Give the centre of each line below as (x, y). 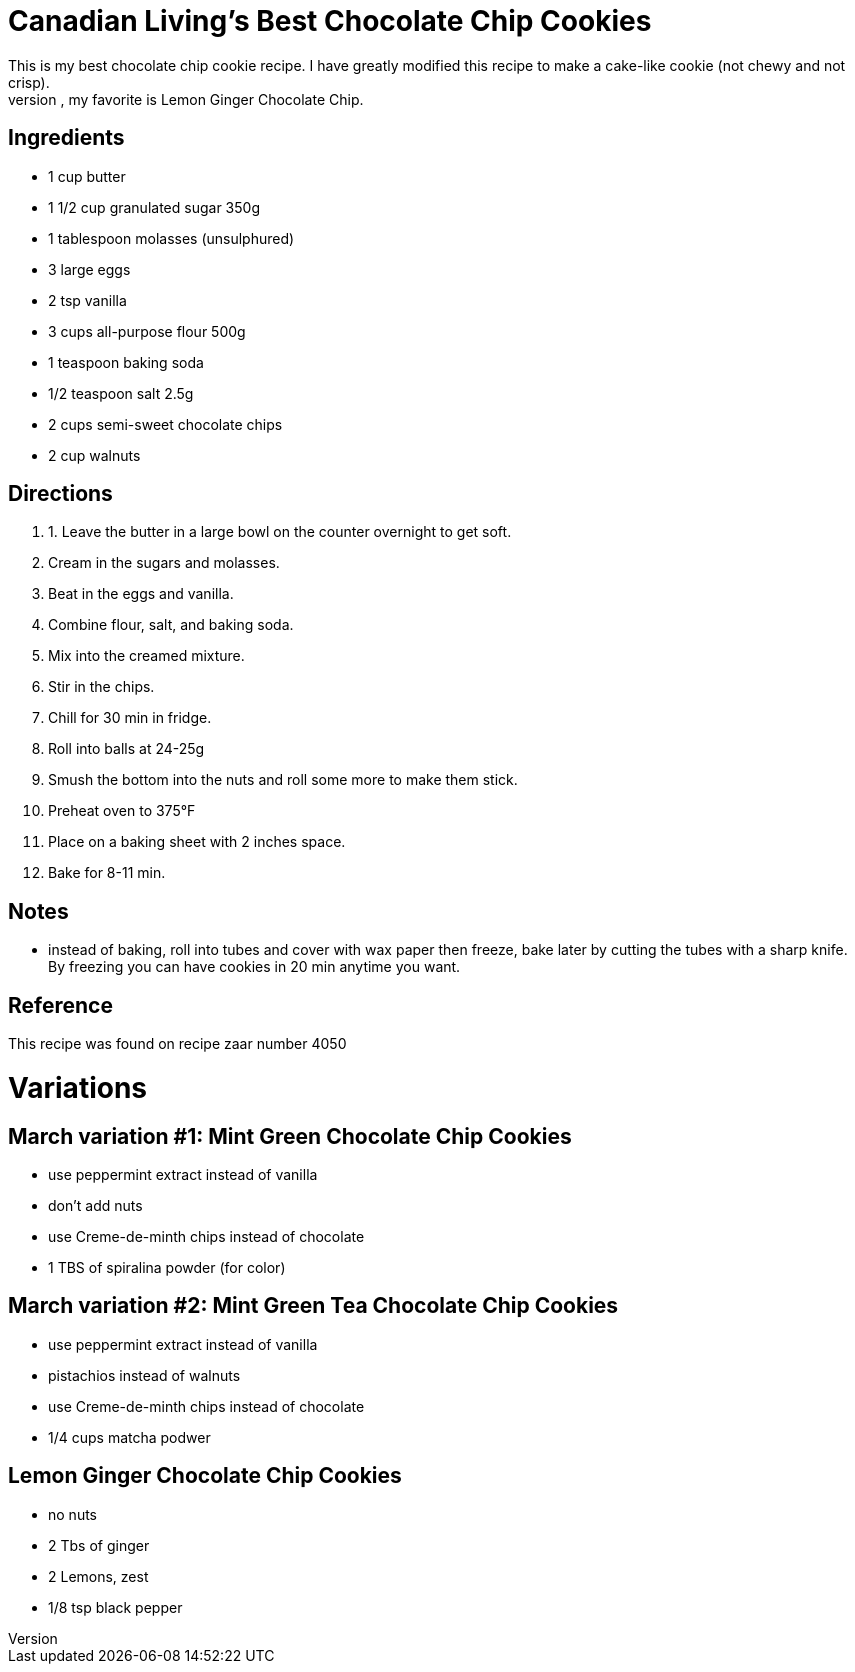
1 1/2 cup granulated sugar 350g (154, 207)
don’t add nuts (95, 1206)
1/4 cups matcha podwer (129, 1437)
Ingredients (66, 138)
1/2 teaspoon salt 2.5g (121, 393)
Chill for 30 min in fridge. (130, 718)
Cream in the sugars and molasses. (164, 563)
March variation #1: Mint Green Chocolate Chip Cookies (290, 1136)
